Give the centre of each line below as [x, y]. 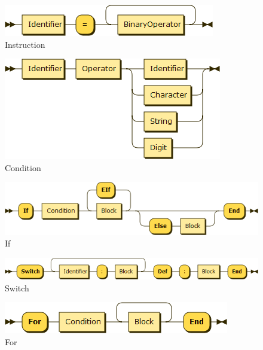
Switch [17, 287]
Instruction [25, 44]
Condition [23, 167]
